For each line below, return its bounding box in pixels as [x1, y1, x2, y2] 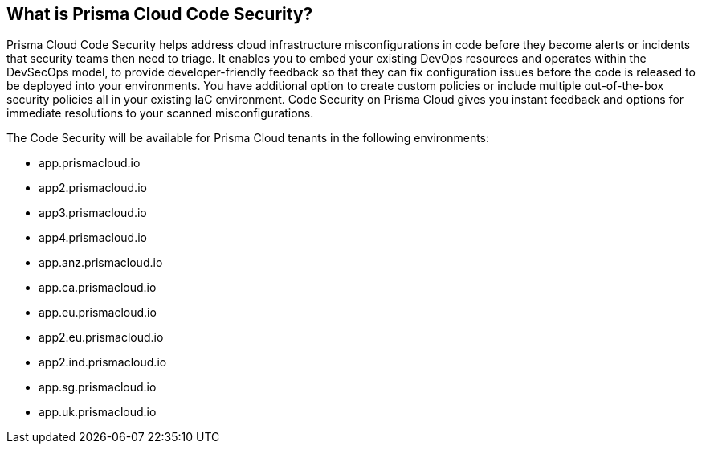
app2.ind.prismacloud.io [39, 355, 167, 370]
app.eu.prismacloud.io [39, 305, 157, 320]
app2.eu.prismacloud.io [39, 330, 164, 345]
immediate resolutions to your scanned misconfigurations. [6, 106, 314, 121]
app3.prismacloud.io [39, 206, 147, 220]
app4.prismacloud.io [39, 231, 147, 245]
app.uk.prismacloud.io [39, 405, 157, 419]
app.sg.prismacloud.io [39, 380, 157, 395]
